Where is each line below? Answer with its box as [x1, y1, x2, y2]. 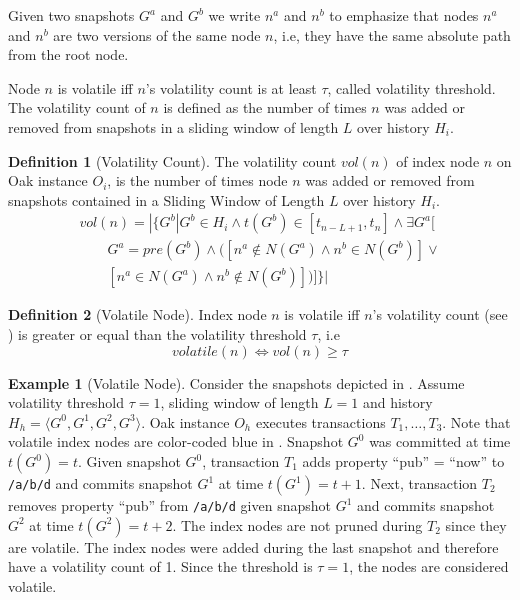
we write [208, 5, 261, 25]
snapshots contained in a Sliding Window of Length [8, 189, 325, 210]
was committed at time [369, 431, 511, 452]
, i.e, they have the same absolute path [273, 24, 511, 45]
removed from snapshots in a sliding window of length [8, 116, 339, 137]
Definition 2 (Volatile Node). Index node [8, 304, 267, 325]
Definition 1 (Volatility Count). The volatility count [8, 150, 337, 171]
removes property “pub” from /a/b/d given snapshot [8, 495, 331, 515]
